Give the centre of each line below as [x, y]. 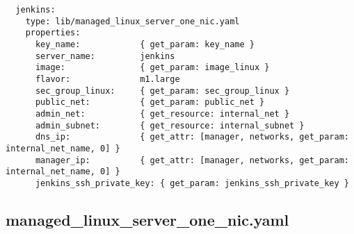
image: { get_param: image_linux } [152, 68]
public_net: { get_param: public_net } [150, 102]
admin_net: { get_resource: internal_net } [162, 114]
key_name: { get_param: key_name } [145, 44]
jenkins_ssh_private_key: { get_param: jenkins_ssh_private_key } [192, 183]
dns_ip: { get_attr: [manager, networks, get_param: [192, 137]
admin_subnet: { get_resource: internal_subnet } [170, 125]
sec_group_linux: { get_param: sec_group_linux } [162, 91]
